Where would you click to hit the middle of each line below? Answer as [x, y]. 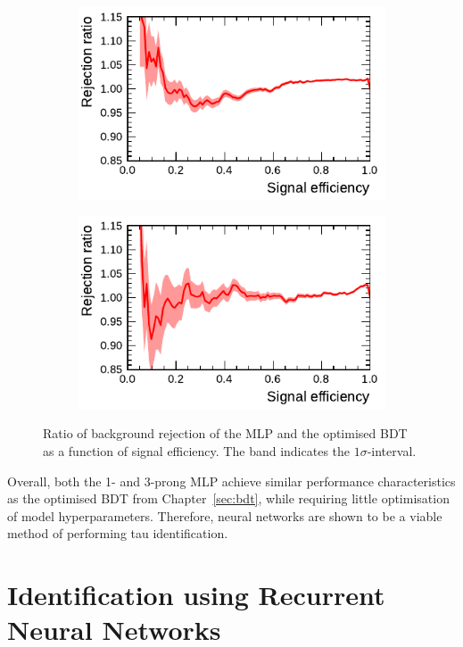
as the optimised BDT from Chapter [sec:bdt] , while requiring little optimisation [228, 498]
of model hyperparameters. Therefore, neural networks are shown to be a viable [225, 515]
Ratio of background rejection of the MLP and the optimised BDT [225, 433]
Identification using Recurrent [196, 595]
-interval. [392, 450]
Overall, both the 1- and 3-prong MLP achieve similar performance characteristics [231, 481]
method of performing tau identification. [118, 533]
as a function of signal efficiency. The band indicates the [197, 450]
